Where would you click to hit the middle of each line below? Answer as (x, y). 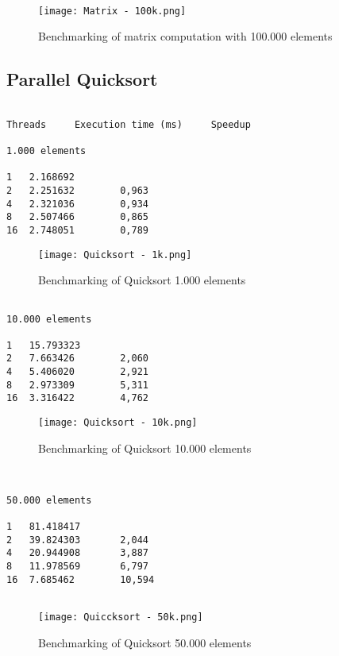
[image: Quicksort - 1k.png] (115, 255)
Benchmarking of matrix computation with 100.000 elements (185, 36)
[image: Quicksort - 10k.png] (118, 423)
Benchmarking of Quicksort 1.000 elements (142, 280)
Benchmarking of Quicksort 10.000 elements (145, 448)
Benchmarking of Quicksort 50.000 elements (145, 642)
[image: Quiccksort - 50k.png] (121, 617)
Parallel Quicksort (82, 79)
